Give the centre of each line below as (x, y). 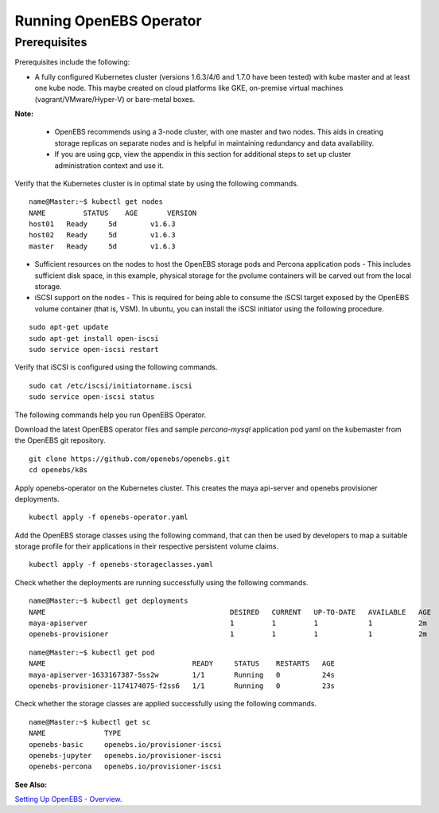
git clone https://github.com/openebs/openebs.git (130, 459)
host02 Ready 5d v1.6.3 (103, 235)
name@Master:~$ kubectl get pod (92, 652)
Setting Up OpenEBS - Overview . (68, 799)
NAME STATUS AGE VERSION (113, 213)
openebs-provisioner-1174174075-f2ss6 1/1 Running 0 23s (182, 686)
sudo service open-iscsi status (92, 397)
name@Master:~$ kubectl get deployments (109, 601)
